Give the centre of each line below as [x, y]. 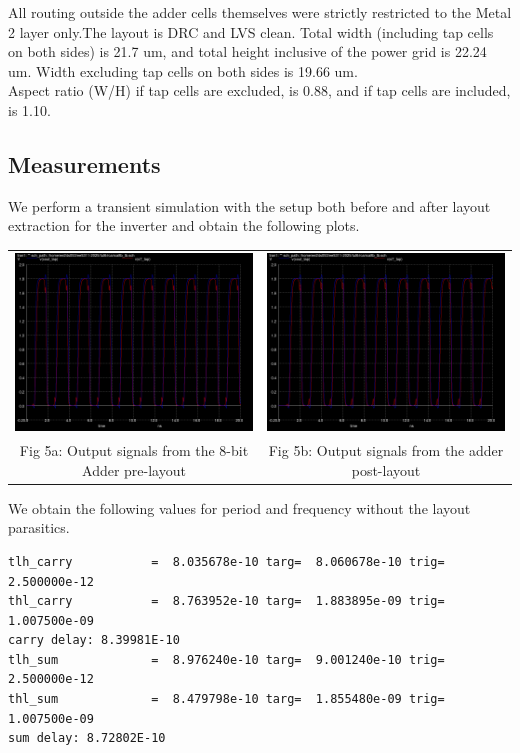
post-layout [386, 469]
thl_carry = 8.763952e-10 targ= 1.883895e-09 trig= [226, 601]
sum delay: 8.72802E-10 [87, 738]
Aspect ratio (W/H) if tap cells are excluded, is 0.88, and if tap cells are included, [259, 90]
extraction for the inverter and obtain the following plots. [184, 225]
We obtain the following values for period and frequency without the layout [239, 507]
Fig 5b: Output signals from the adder [386, 450]
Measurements [84, 163]
